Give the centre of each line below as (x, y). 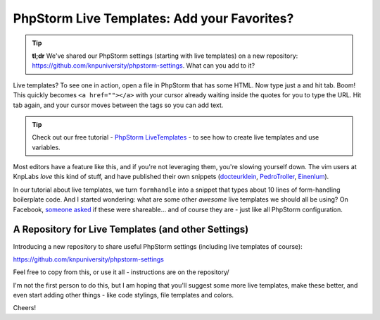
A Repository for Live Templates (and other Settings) (131, 229)
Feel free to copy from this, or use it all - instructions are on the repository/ (121, 272)
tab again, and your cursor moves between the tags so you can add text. (118, 105)
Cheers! (25, 308)
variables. (46, 147)
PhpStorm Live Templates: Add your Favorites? (153, 18)
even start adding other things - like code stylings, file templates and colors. (123, 295)
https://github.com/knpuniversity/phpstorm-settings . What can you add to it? (144, 66)
